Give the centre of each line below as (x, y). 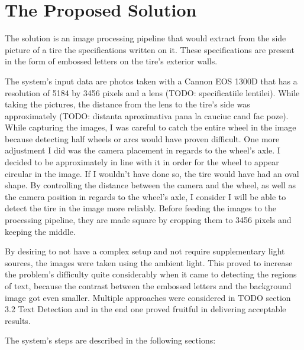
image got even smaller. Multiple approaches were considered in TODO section (148, 297)
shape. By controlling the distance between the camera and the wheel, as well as (151, 185)
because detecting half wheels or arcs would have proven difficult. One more (142, 138)
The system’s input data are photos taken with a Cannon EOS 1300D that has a (151, 81)
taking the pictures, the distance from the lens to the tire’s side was (127, 104)
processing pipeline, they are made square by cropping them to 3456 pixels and (148, 220)
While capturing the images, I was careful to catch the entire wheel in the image (151, 127)
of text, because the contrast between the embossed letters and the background (148, 286)
